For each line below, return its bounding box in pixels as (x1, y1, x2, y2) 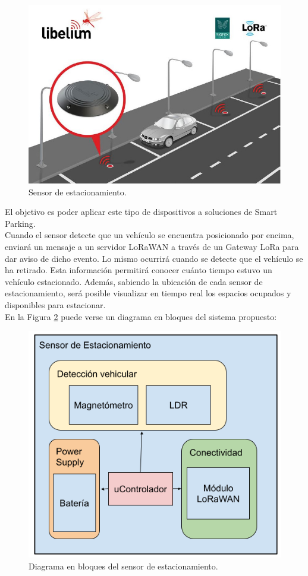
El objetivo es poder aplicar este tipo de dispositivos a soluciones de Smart (5, 205, 278, 218)
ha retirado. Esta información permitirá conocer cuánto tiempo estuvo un (5, 264, 272, 276)
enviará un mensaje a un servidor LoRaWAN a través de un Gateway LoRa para (5, 240, 299, 252)
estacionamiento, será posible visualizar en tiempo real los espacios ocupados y (5, 287, 291, 299)
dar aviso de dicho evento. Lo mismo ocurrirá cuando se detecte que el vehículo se (5, 252, 303, 264)
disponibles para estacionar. (5, 298, 106, 311)
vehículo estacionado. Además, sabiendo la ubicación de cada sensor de (5, 275, 263, 287)
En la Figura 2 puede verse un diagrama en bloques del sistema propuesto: (5, 310, 277, 322)
